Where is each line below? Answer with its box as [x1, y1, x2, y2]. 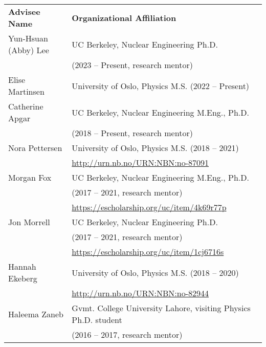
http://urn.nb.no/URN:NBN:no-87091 [72, 157, 209, 168]
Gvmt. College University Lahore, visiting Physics [72, 302, 251, 314]
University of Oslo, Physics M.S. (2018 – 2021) [72, 142, 239, 154]
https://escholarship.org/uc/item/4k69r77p [72, 201, 227, 213]
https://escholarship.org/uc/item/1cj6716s [72, 246, 224, 257]
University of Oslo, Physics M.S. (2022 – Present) [72, 79, 250, 92]
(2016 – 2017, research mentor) [72, 329, 183, 340]
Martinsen [8, 85, 45, 97]
